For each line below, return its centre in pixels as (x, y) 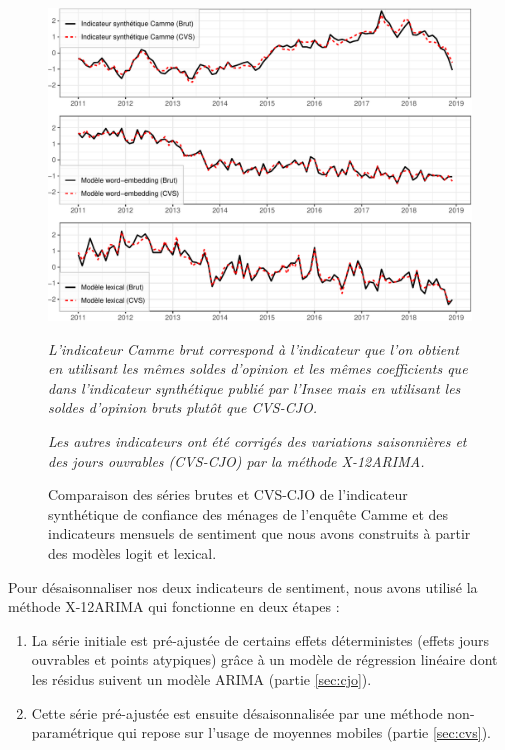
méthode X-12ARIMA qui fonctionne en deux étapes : (174, 606)
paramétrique (72, 732)
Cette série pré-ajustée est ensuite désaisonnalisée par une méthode (237, 712)
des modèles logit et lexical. (132, 552)
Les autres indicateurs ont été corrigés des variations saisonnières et (257, 441)
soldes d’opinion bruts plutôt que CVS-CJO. (183, 407)
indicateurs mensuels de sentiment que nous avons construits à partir (259, 533)
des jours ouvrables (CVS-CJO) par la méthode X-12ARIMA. (236, 460)
